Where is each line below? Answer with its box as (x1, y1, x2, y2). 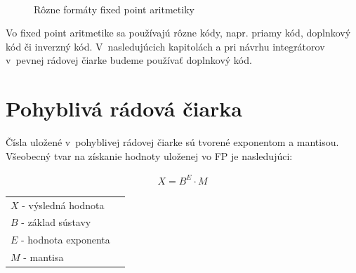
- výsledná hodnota (22, 197, 105, 212)
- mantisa (23, 250, 64, 265)
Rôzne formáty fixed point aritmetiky (34, 1, 195, 16)
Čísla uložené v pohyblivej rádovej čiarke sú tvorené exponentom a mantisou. (6, 135, 339, 149)
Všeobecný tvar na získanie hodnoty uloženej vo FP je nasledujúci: (6, 148, 293, 163)
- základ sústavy (21, 215, 91, 229)
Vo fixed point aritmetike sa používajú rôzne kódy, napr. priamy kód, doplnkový (6, 25, 351, 40)
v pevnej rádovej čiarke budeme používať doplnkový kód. (6, 53, 252, 67)
